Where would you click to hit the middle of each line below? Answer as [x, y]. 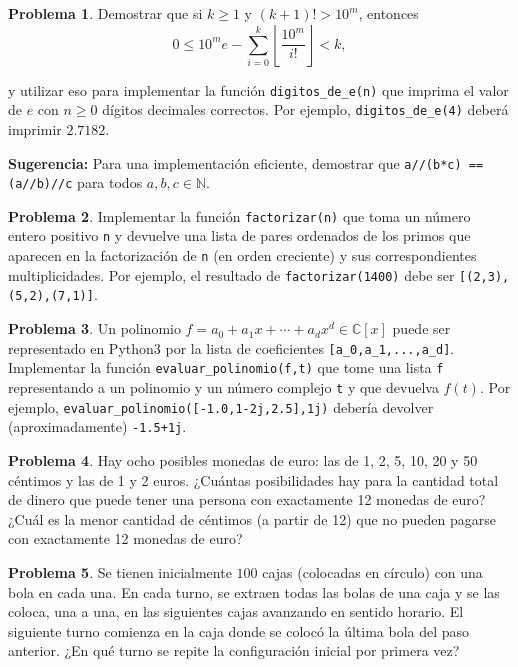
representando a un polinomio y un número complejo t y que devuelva [223, 387]
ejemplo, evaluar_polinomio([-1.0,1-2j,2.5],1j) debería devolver [221, 406]
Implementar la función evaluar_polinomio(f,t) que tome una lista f [226, 367]
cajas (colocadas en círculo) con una [372, 571]
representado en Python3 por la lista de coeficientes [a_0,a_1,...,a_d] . [231, 347]
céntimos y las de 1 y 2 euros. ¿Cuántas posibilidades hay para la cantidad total [253, 479]
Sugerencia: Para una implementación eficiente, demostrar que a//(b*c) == [246, 162]
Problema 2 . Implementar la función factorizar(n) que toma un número [239, 215]
